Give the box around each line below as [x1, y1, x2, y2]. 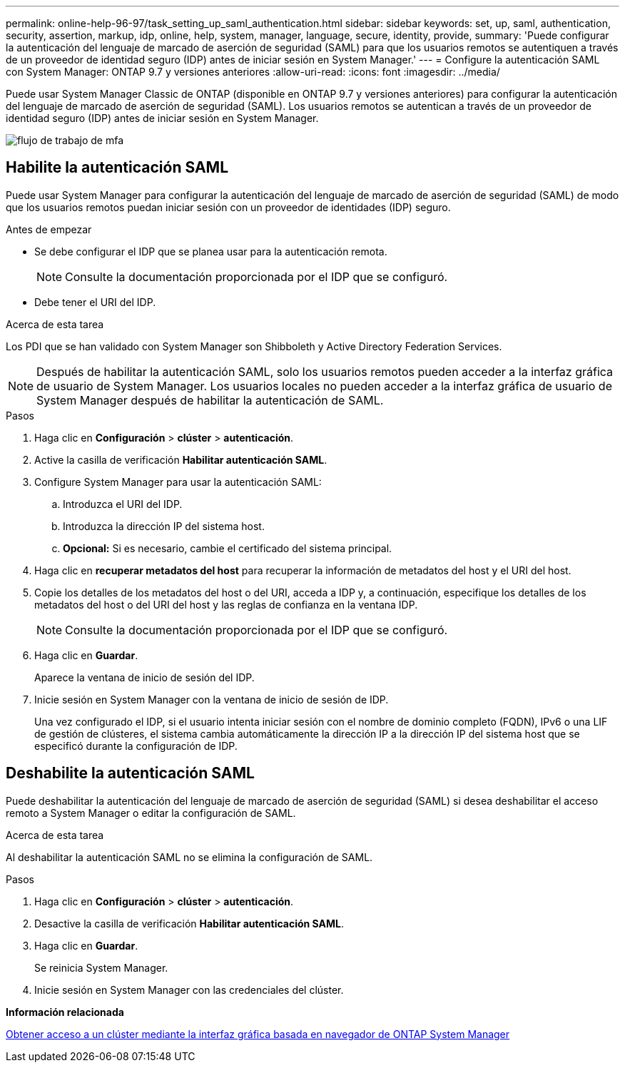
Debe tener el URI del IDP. [34, 295, 156, 308]
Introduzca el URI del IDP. [63, 497, 183, 510]
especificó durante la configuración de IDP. [34, 739, 238, 752]
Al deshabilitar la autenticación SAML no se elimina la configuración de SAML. [6, 850, 373, 863]
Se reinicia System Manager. [34, 961, 168, 974]
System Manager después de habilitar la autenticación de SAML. [36, 392, 384, 407]
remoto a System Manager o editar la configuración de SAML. [6, 806, 296, 819]
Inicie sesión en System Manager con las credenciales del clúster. [34, 983, 344, 996]
